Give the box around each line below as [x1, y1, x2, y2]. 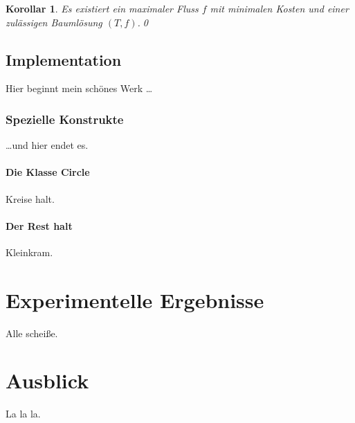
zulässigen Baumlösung [6, 15, 102, 29]
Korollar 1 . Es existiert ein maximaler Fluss [6, 1, 199, 15]
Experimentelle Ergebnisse [6, 285, 264, 314]
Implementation [6, 48, 122, 70]
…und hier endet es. [6, 138, 89, 152]
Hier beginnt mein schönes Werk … [6, 81, 153, 96]
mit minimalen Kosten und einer [210, 1, 349, 15]
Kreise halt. [6, 191, 55, 206]
